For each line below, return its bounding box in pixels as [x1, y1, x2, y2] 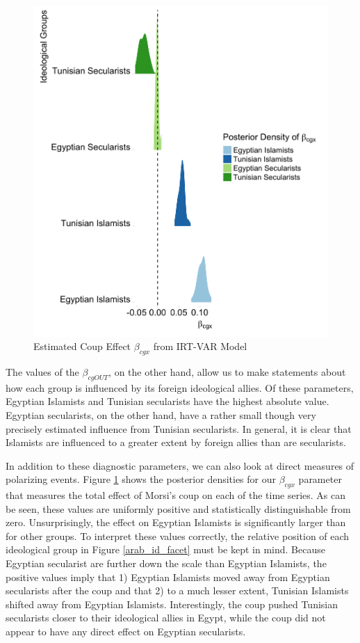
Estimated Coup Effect [33, 339, 131, 354]
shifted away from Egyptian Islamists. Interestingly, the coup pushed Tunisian [6, 596, 338, 611]
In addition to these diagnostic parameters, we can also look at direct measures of [6, 458, 354, 473]
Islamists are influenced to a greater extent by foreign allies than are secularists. [6, 435, 346, 450]
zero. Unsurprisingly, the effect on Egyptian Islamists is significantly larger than [6, 515, 346, 530]
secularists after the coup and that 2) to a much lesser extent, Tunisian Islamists [6, 583, 349, 598]
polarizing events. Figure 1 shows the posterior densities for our [6, 472, 277, 486]
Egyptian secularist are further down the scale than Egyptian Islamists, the [6, 556, 327, 571]
